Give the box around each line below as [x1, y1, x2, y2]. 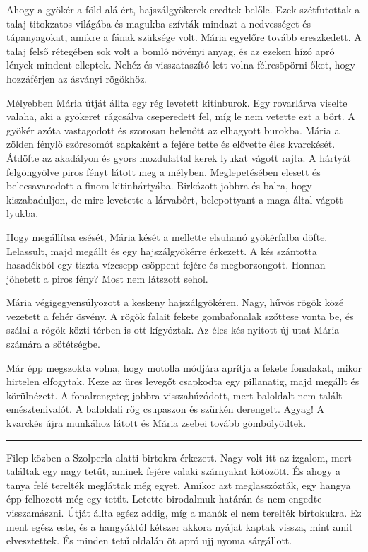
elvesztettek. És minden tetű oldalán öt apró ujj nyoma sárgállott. [6, 533, 292, 548]
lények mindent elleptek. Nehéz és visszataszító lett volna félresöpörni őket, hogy [6, 57, 355, 72]
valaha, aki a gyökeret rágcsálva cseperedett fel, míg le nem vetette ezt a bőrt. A [6, 109, 355, 124]
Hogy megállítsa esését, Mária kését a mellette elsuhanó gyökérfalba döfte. [6, 229, 328, 244]
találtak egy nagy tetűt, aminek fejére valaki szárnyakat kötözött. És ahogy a [6, 464, 340, 478]
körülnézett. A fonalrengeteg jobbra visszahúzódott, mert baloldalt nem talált [6, 387, 343, 402]
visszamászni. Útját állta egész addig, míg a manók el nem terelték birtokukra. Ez [6, 505, 362, 519]
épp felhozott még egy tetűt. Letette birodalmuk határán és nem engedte [6, 491, 322, 506]
